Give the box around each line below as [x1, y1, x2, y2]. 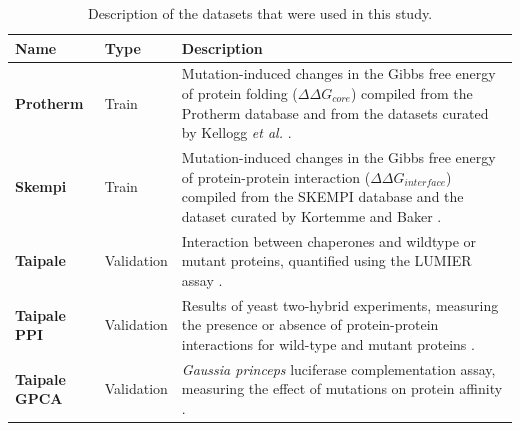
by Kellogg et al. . [181, 122, 292, 143]
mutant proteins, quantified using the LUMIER [181, 250, 472, 271]
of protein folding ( [181, 83, 298, 104]
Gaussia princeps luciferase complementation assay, [181, 358, 496, 379]
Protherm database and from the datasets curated [181, 102, 489, 123]
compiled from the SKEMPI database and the [181, 186, 464, 207]
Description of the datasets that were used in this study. [87, 3, 433, 23]
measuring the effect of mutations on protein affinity [181, 378, 503, 399]
